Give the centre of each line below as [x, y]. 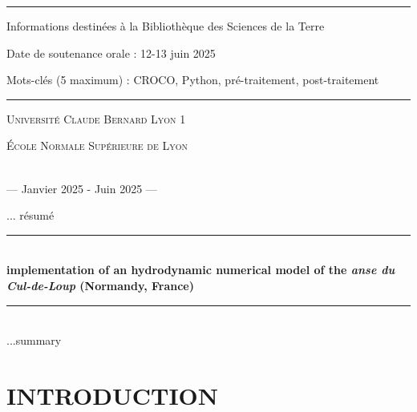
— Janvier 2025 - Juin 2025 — [82, 188]
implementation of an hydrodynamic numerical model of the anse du [201, 270]
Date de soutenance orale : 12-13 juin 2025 [111, 53]
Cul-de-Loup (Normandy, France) [100, 285]
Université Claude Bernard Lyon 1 [96, 118]
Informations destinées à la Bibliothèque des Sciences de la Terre [166, 26]
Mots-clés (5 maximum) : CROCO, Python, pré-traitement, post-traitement [193, 80]
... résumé [30, 215]
